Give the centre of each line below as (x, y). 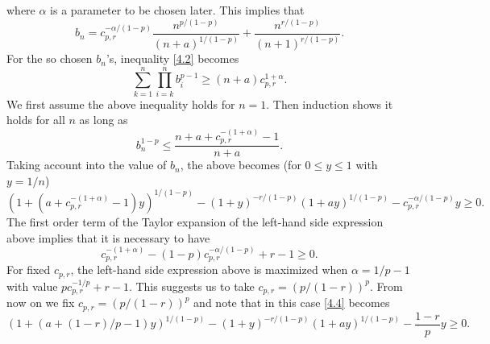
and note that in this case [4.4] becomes (292, 303)
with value (32, 286)
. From (386, 286)
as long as (104, 120)
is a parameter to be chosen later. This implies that (177, 10)
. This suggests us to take (191, 286)
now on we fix (41, 303)
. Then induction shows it (330, 104)
